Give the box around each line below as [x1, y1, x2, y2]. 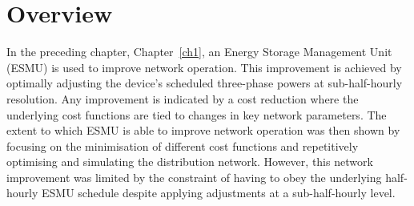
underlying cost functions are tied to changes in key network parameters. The [6, 106, 387, 123]
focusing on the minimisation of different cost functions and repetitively [6, 137, 359, 154]
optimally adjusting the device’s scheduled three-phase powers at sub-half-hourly [6, 75, 403, 91]
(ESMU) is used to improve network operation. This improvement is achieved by [6, 59, 402, 75]
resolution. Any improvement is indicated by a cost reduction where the [6, 90, 359, 107]
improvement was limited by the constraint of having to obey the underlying [6, 168, 382, 185]
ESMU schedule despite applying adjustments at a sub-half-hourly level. [42, 184, 396, 201]
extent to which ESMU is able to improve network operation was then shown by [6, 122, 400, 139]
